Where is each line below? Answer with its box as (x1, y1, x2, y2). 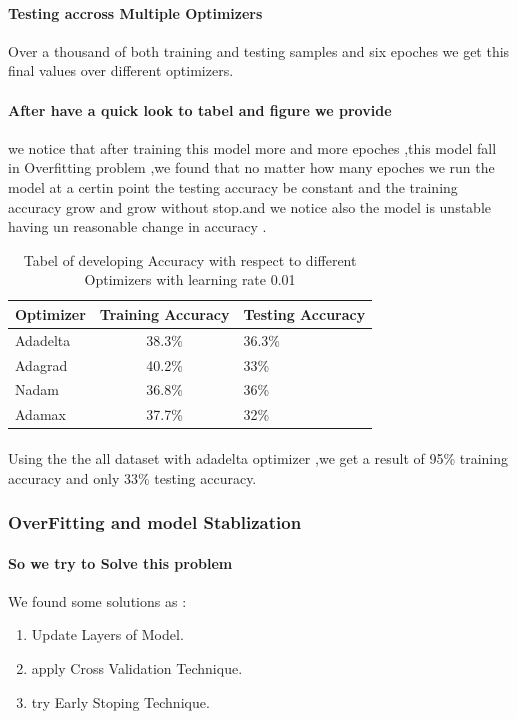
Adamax (15, 404, 66, 425)
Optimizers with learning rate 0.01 (84, 269, 296, 290)
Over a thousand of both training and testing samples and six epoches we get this (8, 40, 510, 61)
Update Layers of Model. (31, 624, 184, 645)
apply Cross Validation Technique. (31, 658, 243, 679)
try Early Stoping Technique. (31, 691, 210, 712)
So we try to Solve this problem (8, 552, 233, 573)
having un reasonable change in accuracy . (8, 216, 267, 237)
